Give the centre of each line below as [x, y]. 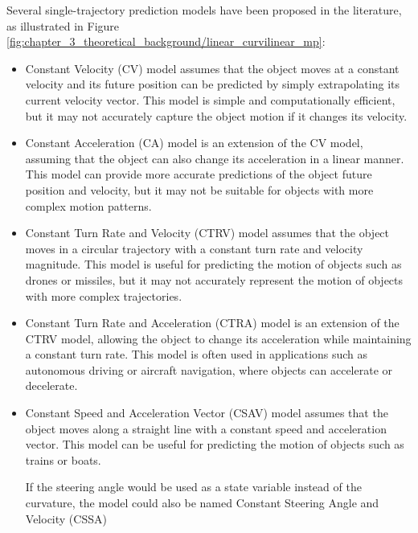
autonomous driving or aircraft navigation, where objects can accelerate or [209, 369]
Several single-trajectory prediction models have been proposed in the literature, [204, 10]
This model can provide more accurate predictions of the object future [199, 174]
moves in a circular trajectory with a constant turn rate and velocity [194, 248]
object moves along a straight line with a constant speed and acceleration [206, 428]
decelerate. [51, 385]
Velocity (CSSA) [66, 518]
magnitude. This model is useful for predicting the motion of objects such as [213, 264]
